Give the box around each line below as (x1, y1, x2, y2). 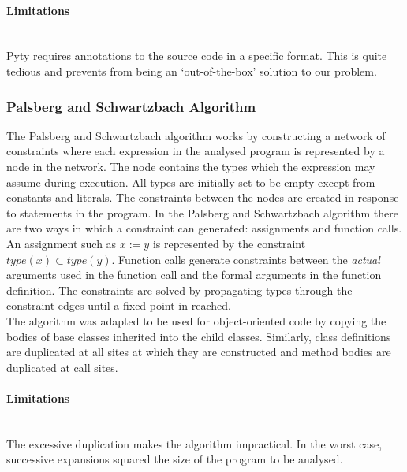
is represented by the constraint (152, 235, 306, 251)
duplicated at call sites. (6, 359, 118, 375)
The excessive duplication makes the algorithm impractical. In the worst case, (6, 435, 383, 452)
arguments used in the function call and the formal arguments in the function (6, 266, 382, 283)
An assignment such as (6, 235, 117, 251)
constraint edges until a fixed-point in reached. (6, 297, 231, 314)
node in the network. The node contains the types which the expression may (6, 158, 375, 174)
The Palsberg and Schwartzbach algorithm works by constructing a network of (6, 127, 386, 143)
